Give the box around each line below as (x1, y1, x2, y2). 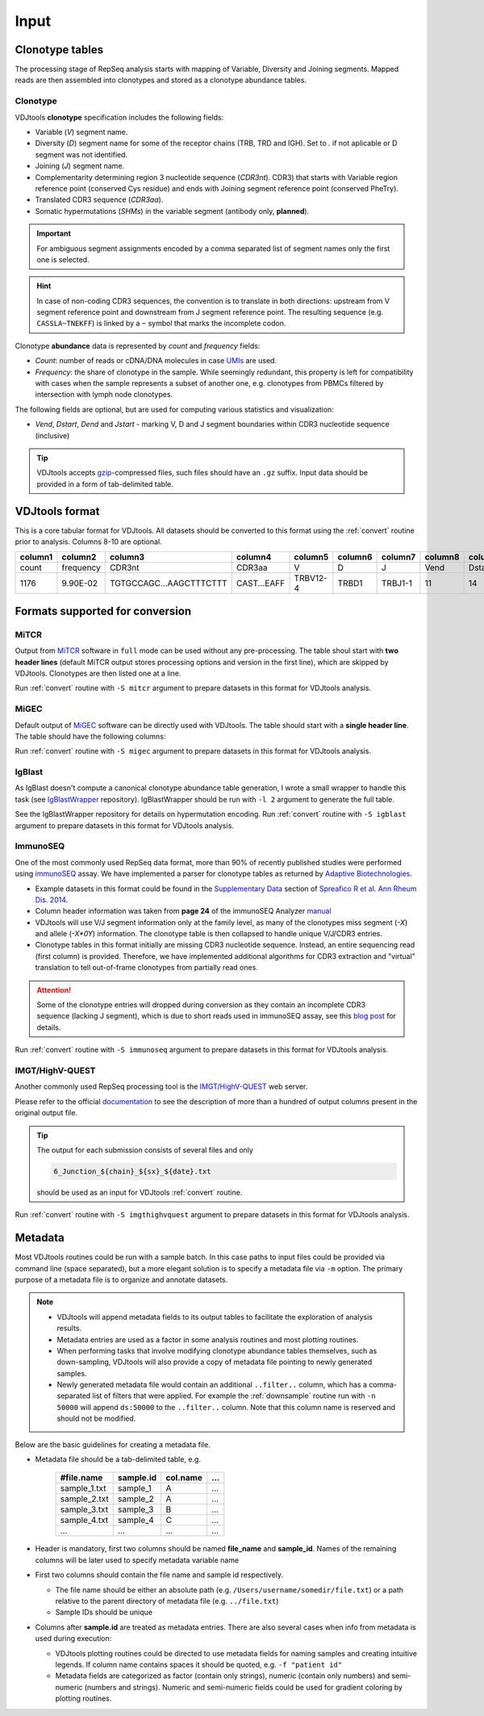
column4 (236, 551, 272, 563)
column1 (19, 551, 53, 563)
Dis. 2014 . (35, 894, 69, 904)
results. (56, 1324, 82, 1333)
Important (36, 228, 72, 238)
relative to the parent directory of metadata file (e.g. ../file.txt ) (55, 1597, 279, 1605)
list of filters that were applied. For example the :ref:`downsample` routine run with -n (92, 1391, 376, 1400)
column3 (109, 551, 145, 563)
